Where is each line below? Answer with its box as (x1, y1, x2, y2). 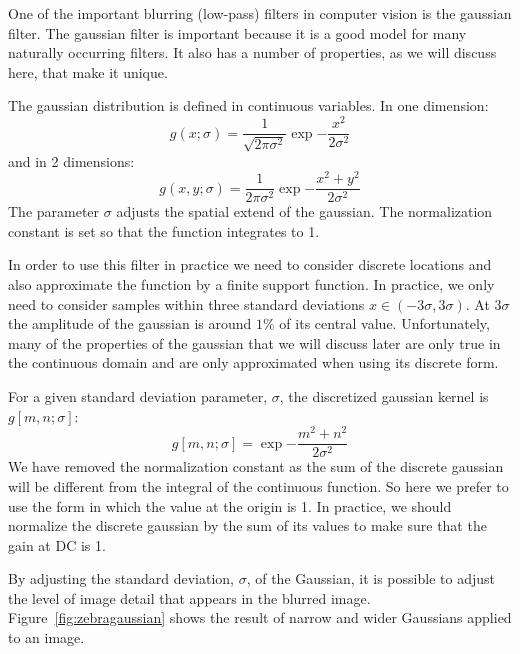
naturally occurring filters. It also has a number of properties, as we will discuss (8, 42, 497, 63)
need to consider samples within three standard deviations (8, 293, 365, 314)
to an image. (8, 627, 85, 648)
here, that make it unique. (8, 61, 168, 82)
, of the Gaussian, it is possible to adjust (246, 568, 495, 589)
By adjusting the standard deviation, (8, 568, 234, 589)
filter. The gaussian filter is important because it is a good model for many (8, 22, 467, 43)
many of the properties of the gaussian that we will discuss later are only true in (8, 332, 501, 353)
